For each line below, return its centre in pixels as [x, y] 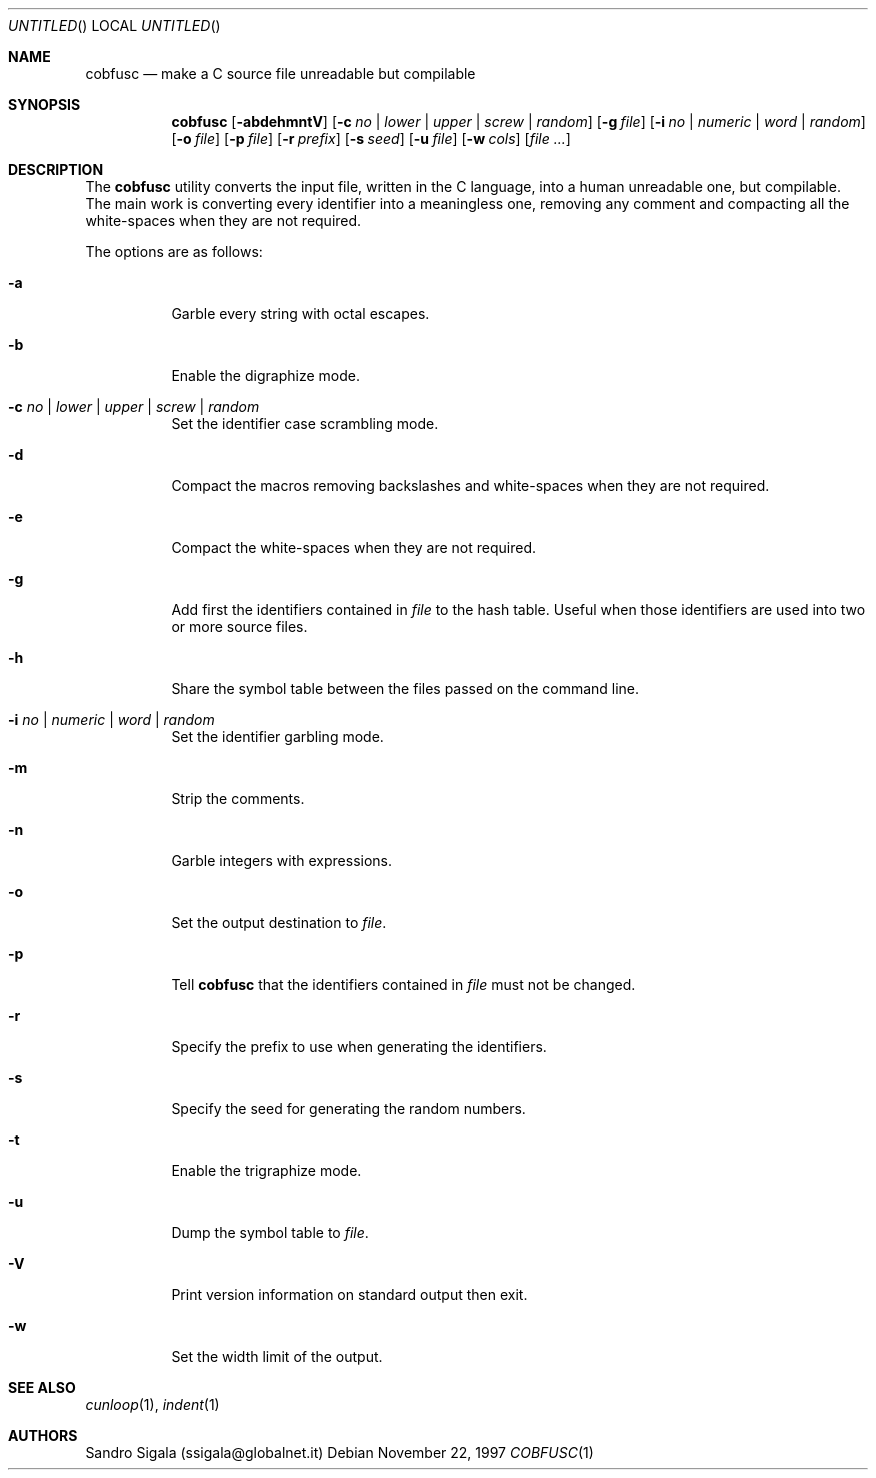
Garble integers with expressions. [282, 860]
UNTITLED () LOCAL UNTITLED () [114, 25]
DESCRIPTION [56, 169]
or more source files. [239, 626]
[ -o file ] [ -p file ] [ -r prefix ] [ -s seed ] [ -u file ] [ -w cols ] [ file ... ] [371, 138]
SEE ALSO [42, 1387]
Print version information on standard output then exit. [349, 1294]
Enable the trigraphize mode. [266, 1170]
